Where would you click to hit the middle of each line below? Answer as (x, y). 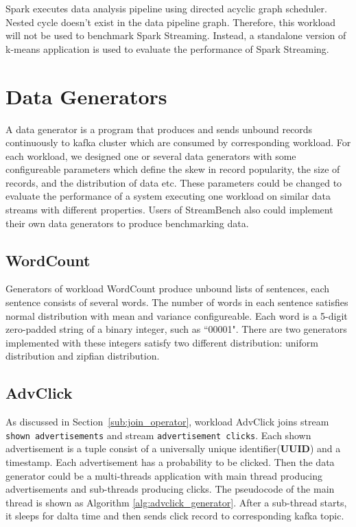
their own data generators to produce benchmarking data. (127, 223)
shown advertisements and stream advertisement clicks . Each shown (158, 435)
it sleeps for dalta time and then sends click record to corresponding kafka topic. (175, 516)
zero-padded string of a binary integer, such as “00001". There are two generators (176, 329)
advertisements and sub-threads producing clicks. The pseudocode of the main (170, 489)
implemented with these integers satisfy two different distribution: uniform (162, 342)
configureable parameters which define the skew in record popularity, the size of (173, 169)
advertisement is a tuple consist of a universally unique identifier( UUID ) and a (173, 448)
